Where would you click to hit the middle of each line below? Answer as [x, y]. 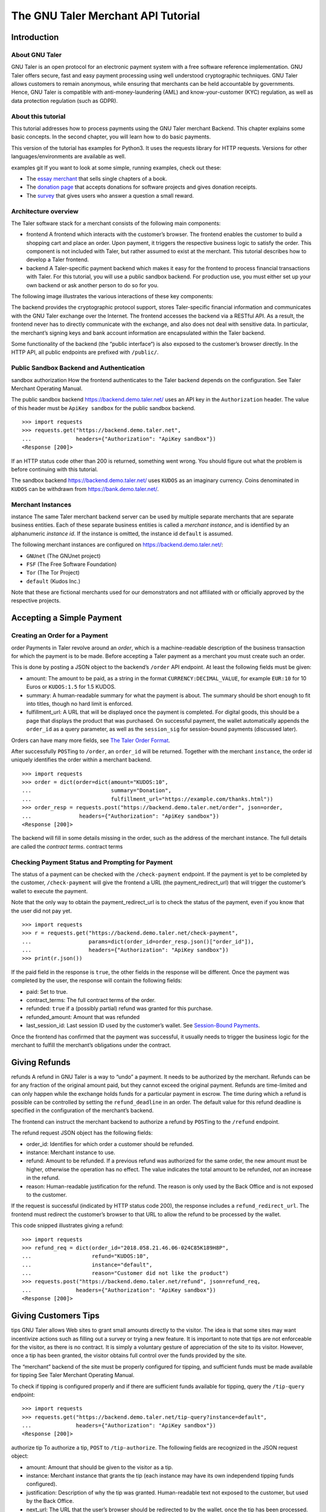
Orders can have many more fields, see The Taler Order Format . [91, 740]
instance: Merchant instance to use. [71, 1153]
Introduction [35, 37]
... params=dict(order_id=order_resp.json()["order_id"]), [138, 941]
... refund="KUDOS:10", [86, 1256]
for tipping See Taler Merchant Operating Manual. [73, 1375]
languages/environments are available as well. [69, 157]
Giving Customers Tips [55, 1316]
